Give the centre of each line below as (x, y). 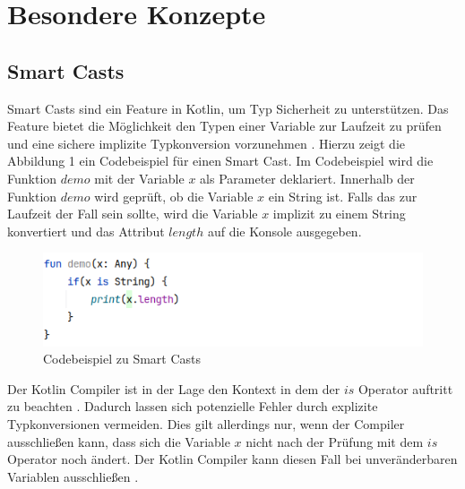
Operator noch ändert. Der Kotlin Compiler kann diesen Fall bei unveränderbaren (232, 459)
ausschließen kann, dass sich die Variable (119, 441)
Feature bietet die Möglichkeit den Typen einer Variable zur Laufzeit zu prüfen (224, 126)
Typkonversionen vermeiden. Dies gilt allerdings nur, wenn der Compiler (206, 424)
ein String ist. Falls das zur (343, 196)
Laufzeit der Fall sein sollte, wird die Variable (133, 214)
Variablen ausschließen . (73, 476)
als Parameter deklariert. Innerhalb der (307, 178)
